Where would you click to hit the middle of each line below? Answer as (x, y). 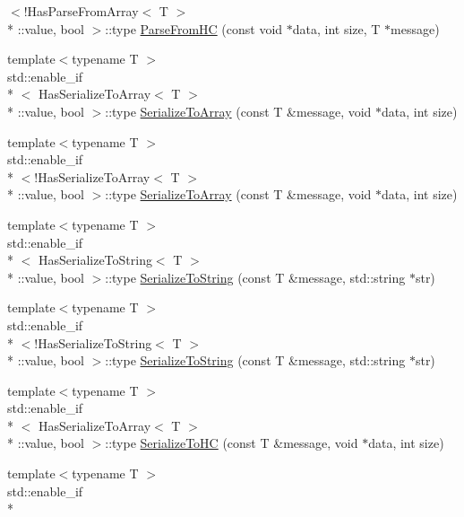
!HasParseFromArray (81, 11)
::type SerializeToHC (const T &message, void (232, 443)
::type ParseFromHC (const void (194, 28)
